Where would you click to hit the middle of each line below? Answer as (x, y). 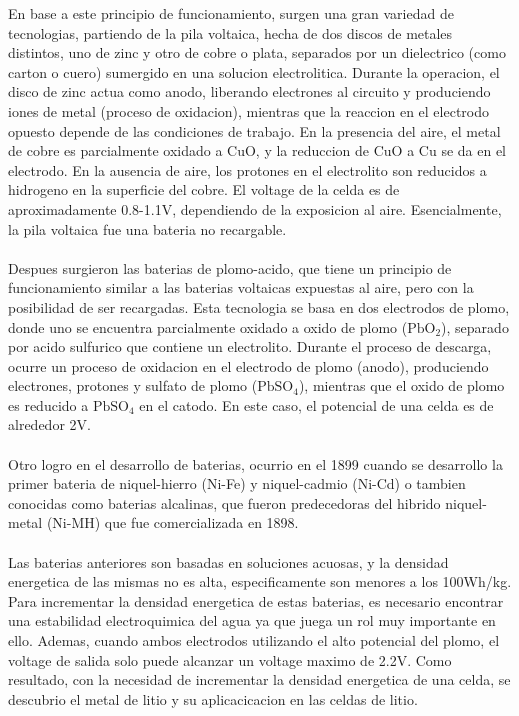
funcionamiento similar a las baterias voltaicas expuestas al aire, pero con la (241, 287)
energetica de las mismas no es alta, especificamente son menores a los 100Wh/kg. (260, 581)
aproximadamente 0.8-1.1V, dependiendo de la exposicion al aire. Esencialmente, (255, 208)
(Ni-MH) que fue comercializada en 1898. (172, 522)
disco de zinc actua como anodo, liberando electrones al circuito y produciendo (249, 91)
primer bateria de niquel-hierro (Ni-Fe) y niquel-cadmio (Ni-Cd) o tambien (237, 483)
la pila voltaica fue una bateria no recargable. (147, 228)
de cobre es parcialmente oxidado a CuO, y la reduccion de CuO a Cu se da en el (257, 150)
